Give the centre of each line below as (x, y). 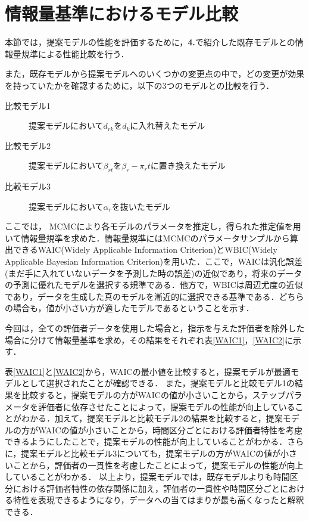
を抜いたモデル (141, 206)
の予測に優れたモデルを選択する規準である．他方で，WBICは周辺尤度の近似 (154, 285)
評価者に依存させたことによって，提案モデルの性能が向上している (166, 406)
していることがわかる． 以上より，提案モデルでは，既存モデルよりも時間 (147, 477)
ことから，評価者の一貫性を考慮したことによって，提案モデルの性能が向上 (158, 465)
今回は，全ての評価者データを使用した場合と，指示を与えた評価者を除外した (155, 328)
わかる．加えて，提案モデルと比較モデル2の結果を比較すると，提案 (152, 418)
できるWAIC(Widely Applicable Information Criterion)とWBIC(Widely (145, 249)
